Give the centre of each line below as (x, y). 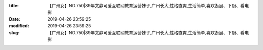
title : (14, 6)
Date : (15, 19)
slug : (14, 32)
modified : (19, 26)
